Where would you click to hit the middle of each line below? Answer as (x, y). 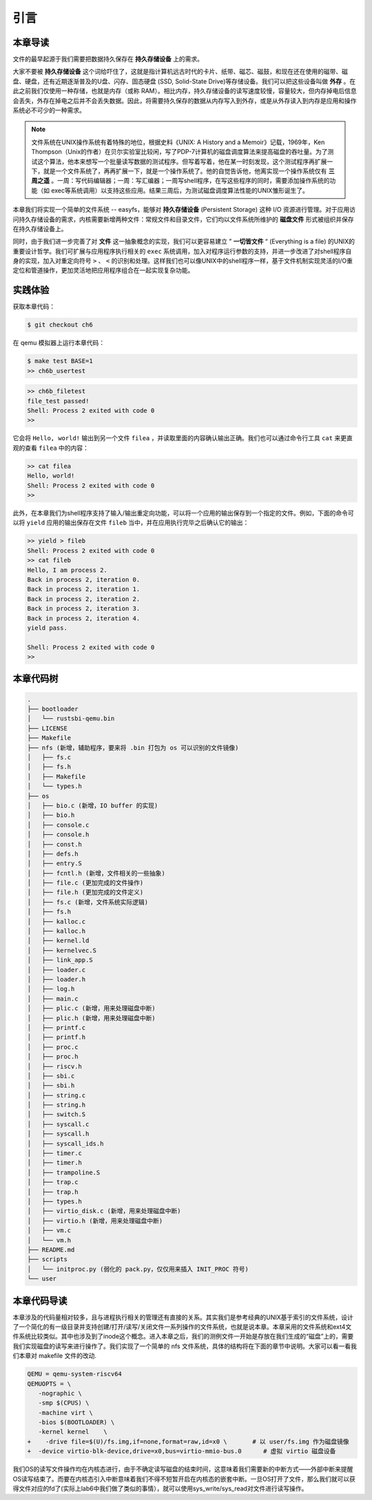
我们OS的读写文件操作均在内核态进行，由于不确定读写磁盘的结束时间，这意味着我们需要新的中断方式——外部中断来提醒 (183, 1469)
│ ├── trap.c (53, 1182)
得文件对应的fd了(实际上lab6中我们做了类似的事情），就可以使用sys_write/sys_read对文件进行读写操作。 (160, 1489)
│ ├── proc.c (53, 1047)
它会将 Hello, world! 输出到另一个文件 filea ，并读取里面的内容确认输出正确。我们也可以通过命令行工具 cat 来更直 (183, 438)
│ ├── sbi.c (51, 1076)
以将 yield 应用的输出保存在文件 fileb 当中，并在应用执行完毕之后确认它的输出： (131, 523)
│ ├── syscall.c (58, 1124)
